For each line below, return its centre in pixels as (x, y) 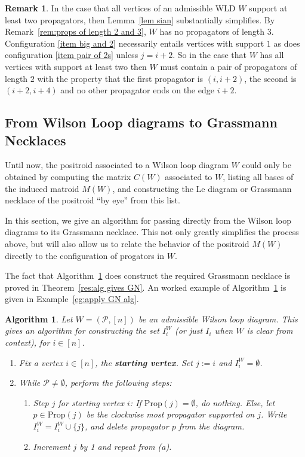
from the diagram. (212, 426)
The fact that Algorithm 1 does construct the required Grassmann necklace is (148, 275)
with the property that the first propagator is (120, 78)
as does (287, 43)
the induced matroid (42, 188)
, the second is (270, 78)
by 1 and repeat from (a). (126, 446)
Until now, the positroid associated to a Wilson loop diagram (117, 165)
